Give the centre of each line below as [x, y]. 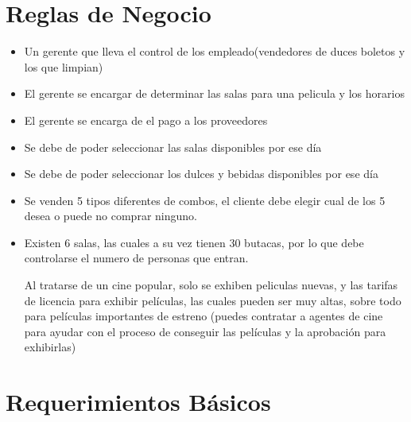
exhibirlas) [50, 347]
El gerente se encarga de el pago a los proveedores [146, 120]
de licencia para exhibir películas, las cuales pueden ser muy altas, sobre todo [213, 300]
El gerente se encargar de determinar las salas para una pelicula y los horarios [214, 93]
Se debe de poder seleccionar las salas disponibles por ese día [173, 147]
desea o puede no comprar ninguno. [111, 216]
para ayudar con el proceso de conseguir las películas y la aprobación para [205, 331]
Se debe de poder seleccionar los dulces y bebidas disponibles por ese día [201, 174]
